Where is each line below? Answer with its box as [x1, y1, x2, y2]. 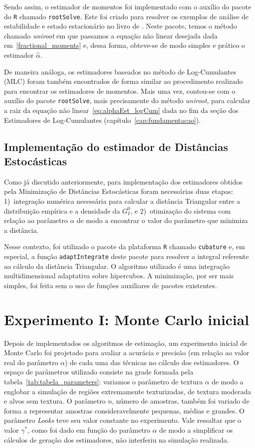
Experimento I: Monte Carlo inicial [4, 309, 249, 329]
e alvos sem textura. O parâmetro [4, 396, 106, 406]
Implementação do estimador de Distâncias [4, 139, 228, 154]
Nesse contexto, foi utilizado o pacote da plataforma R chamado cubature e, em [4, 241, 245, 252]
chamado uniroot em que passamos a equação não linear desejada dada [4, 30, 218, 40]
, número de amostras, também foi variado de [112, 396, 250, 406]
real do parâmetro [4, 357, 58, 367]
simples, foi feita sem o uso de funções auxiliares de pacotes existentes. [4, 280, 217, 290]
